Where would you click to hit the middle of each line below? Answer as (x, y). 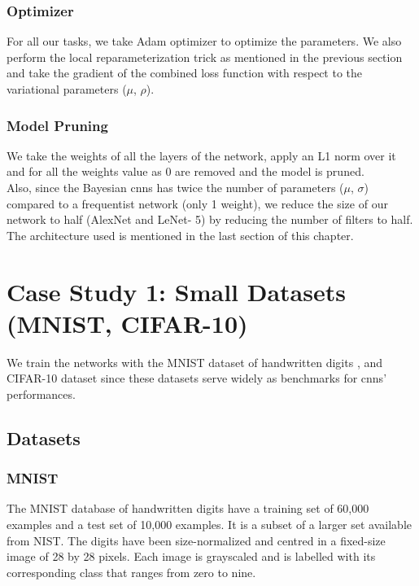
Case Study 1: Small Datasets (176, 291)
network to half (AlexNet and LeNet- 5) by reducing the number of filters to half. (210, 219)
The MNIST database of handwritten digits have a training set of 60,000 (188, 508)
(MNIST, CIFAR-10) (127, 323)
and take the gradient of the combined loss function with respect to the (185, 73)
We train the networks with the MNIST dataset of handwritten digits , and (194, 362)
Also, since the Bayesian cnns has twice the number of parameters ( (175, 187)
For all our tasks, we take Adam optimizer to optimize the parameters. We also (204, 41)
